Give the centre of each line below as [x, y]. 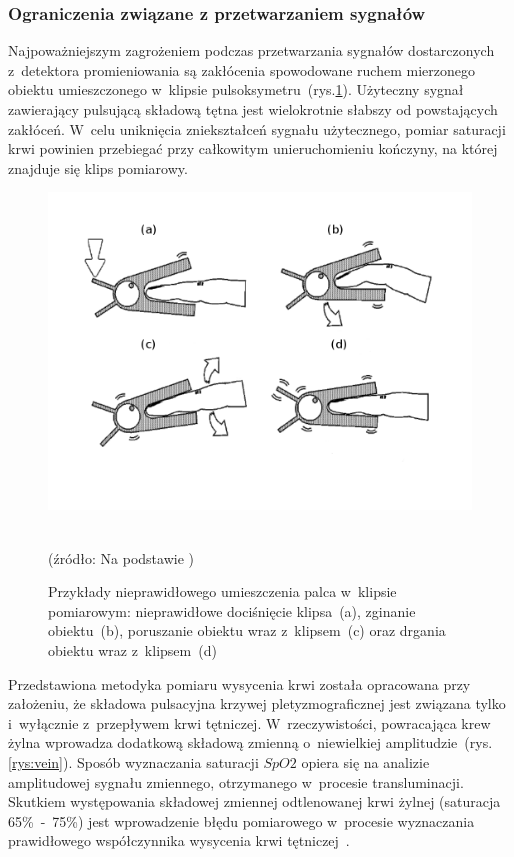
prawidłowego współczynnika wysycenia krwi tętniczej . [179, 840]
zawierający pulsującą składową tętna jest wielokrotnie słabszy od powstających [253, 109]
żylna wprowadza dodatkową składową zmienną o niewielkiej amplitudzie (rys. [250, 742]
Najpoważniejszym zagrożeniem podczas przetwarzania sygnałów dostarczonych [251, 50]
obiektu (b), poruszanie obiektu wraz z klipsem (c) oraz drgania [247, 630]
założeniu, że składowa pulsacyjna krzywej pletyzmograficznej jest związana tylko [257, 703]
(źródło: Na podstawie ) [121, 557]
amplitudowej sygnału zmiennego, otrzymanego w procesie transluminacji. [236, 781]
